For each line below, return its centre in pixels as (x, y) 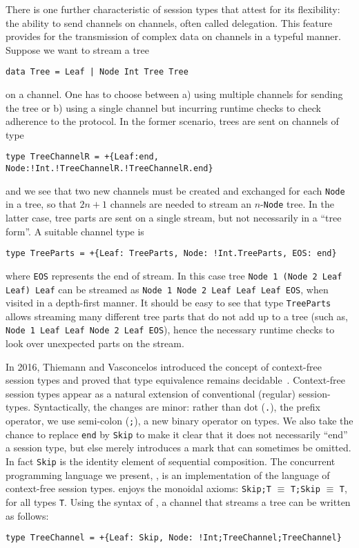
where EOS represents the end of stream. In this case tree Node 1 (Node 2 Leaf (174, 275)
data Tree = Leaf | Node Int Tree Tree (97, 72)
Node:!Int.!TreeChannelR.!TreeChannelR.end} (109, 169)
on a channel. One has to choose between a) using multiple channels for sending (174, 94)
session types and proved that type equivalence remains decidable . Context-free (176, 380)
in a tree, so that (41, 204)
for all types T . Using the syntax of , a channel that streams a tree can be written (178, 501)
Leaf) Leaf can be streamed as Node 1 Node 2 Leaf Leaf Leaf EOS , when (167, 289)
